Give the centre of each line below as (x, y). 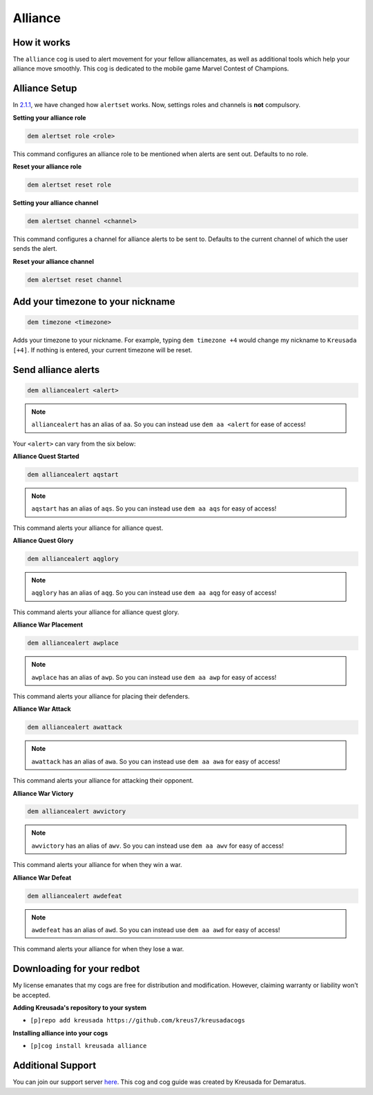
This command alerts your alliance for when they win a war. (97, 865)
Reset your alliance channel (54, 261)
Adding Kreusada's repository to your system (79, 1008)
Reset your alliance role (47, 166)
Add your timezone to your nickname (94, 302)
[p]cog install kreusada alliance (88, 1046)
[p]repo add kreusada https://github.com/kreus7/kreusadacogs (137, 1020)
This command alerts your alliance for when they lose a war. (98, 949)
